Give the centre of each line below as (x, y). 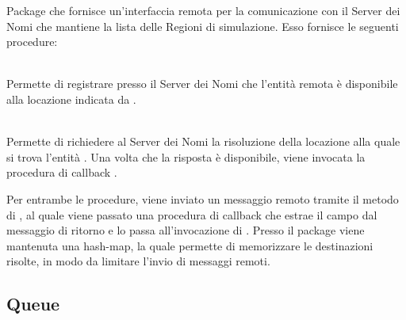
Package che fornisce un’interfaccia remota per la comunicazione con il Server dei (203, 10)
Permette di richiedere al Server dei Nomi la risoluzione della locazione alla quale (203, 141)
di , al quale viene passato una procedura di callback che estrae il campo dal (192, 214)
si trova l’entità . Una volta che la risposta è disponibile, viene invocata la (186, 156)
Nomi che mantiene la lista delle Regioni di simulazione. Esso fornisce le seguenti (203, 26)
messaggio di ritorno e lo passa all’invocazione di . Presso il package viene (186, 230)
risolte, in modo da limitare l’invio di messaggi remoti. (138, 261)
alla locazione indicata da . (71, 99)
